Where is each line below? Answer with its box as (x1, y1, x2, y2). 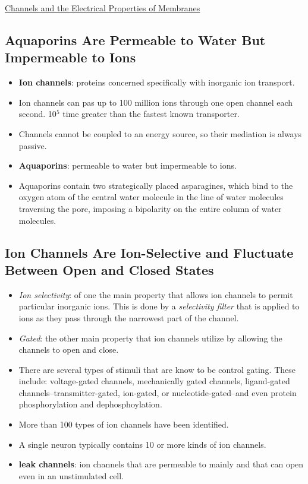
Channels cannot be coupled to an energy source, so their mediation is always (18, 127, 302, 140)
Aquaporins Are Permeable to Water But (5, 30, 266, 49)
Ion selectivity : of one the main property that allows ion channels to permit (18, 288, 293, 300)
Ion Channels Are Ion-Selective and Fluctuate (5, 243, 294, 261)
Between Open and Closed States (5, 260, 214, 279)
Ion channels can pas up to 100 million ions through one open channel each (18, 96, 293, 108)
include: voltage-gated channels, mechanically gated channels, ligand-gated (18, 375, 290, 387)
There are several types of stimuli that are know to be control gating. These (18, 363, 296, 375)
